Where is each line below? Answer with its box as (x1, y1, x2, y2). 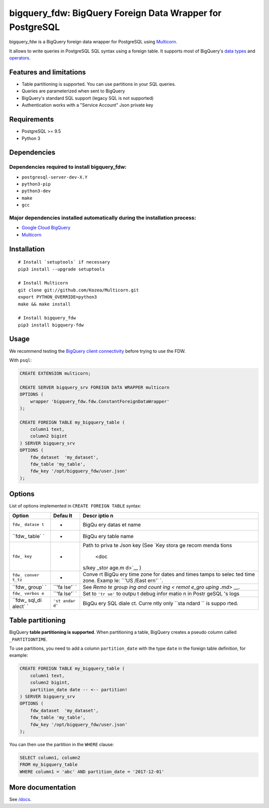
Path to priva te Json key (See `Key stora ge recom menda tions (82, 541, 232, 548)
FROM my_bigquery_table (19, 762, 78, 768)
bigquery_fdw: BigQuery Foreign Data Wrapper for (9, 7, 222, 18)
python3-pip (21, 181, 51, 187)
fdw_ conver (12, 572, 39, 577)
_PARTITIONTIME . (9, 636, 48, 642)
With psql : (9, 357, 32, 363)
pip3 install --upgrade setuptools (18, 266, 105, 272)
